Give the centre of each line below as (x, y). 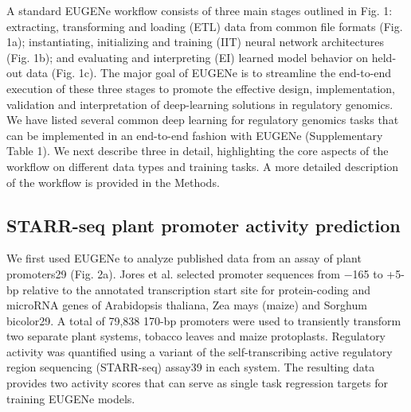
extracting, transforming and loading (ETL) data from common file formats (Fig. (205, 26)
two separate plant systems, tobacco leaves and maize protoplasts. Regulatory (196, 336)
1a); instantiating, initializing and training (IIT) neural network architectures (196, 42)
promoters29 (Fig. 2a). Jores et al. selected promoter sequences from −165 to (195, 273)
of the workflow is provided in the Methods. (113, 182)
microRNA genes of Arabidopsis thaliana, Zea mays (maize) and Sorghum (187, 305)
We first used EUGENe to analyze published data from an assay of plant (184, 258)
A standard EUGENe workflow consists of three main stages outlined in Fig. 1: (200, 10)
